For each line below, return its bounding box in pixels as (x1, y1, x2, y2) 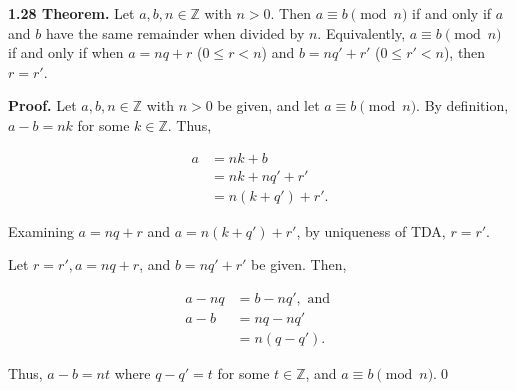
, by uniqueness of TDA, (296, 220, 446, 241)
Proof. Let (8, 95, 77, 116)
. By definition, (416, 95, 509, 116)
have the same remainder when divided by (45, 22, 305, 43)
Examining (8, 220, 74, 241)
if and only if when (8, 42, 124, 63)
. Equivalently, (317, 22, 406, 43)
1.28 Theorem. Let (8, 3, 135, 23)
